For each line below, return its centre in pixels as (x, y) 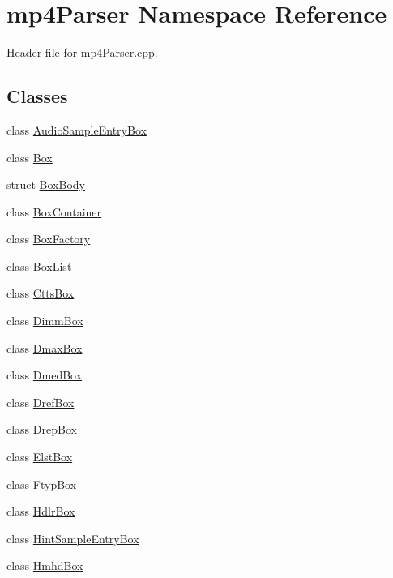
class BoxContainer (54, 211)
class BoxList (39, 265)
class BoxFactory (49, 239)
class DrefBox (41, 402)
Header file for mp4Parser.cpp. (82, 52)
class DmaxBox (45, 347)
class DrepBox (42, 429)
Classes (37, 96)
